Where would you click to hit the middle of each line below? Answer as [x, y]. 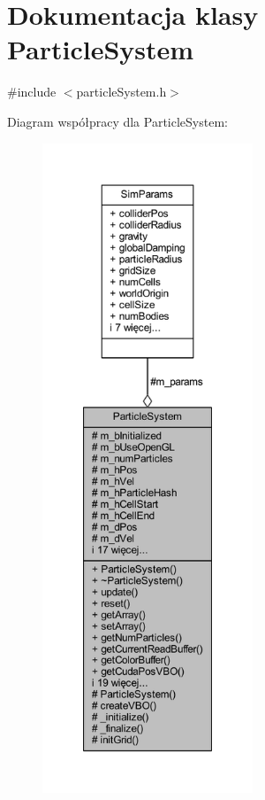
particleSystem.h [121, 92]
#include [32, 92]
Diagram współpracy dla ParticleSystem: [117, 121]
